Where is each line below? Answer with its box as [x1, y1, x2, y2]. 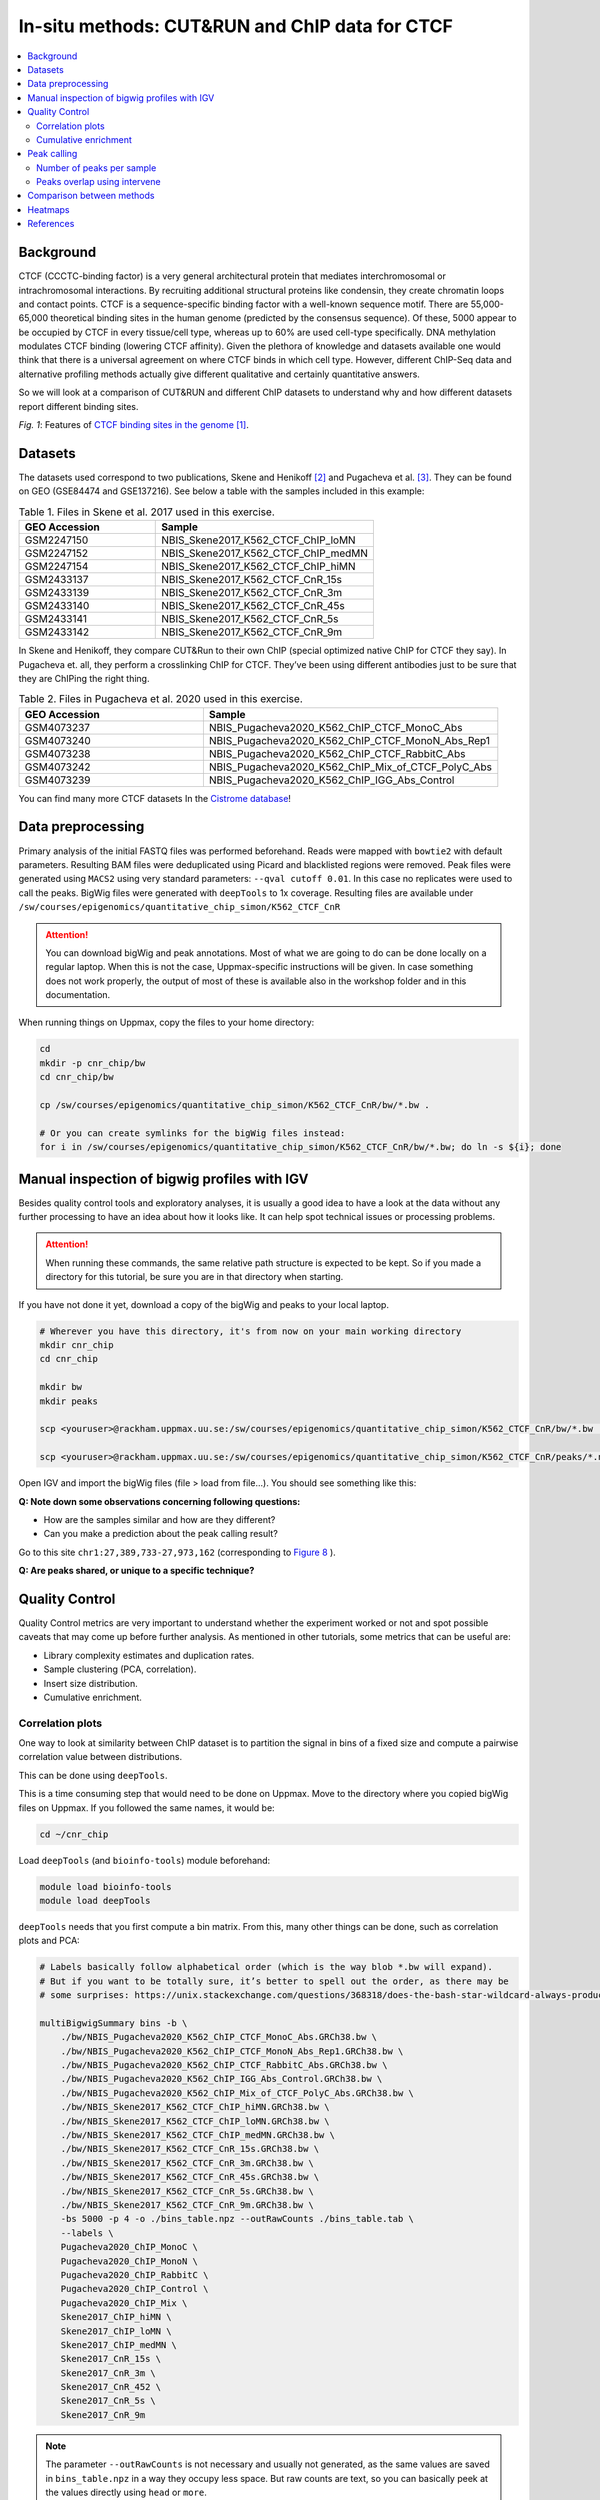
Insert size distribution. [43, 1677, 139, 1689]
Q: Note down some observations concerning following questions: [18, 1495, 301, 1507]
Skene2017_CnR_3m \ [60, 2367, 157, 2379]
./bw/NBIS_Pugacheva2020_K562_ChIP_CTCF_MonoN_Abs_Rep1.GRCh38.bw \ [60, 2045, 404, 2057]
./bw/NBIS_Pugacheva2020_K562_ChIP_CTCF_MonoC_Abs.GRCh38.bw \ [60, 2031, 378, 2043]
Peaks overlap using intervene [36, 176, 161, 188]
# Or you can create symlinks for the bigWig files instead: [39, 1127, 346, 1139]
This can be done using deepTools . [18, 1769, 169, 1781]
